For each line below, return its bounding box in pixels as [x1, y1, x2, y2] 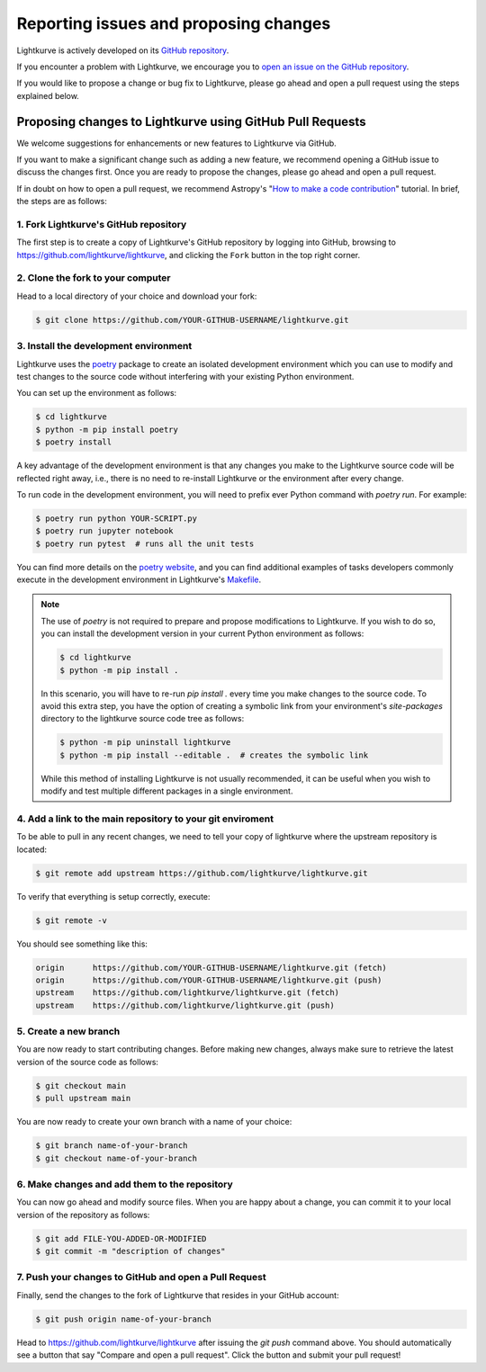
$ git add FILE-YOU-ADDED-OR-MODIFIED [35, 1233, 207, 1243]
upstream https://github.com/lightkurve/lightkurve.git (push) [35, 1000, 335, 1010]
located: [16, 844, 47, 855]
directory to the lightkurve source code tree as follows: [40, 713, 245, 724]
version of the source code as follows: [16, 1056, 159, 1067]
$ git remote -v [35, 915, 108, 926]
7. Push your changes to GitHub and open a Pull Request [16, 1271, 266, 1284]
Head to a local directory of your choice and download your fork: [16, 291, 257, 301]
